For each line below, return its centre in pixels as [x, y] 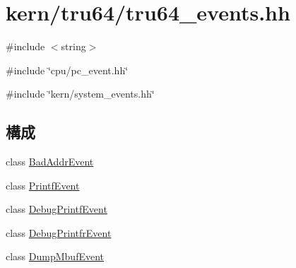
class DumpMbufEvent [55, 256]
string [73, 46]
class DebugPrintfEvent [57, 209]
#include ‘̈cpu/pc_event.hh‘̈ [67, 70]
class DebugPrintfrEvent [59, 232]
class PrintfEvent [43, 185]
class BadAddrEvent [50, 162]
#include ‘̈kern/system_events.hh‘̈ [80, 94]
